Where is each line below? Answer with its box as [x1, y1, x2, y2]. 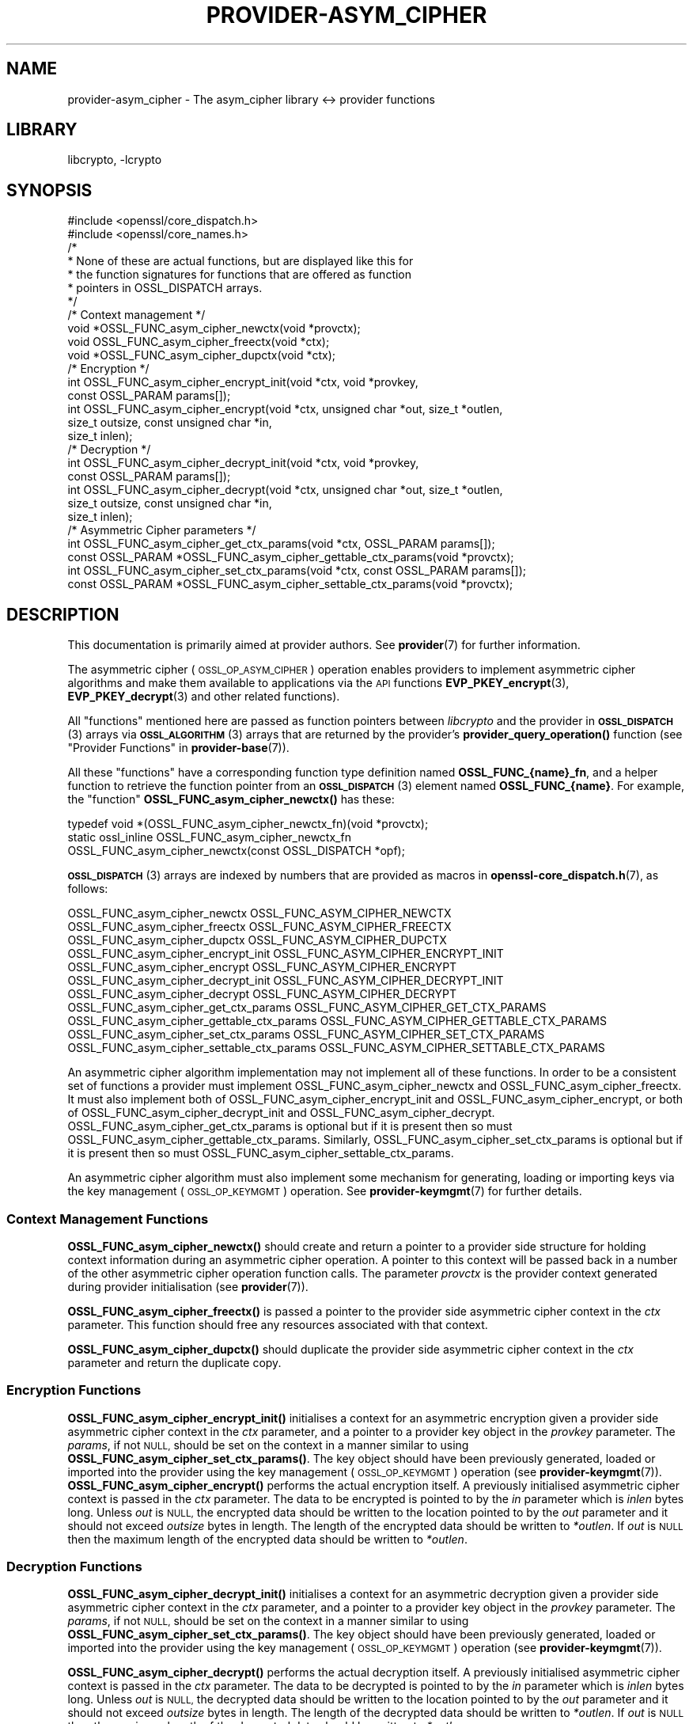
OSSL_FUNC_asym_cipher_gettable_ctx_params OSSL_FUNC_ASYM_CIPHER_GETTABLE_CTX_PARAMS [67, 1014, 607, 1028]
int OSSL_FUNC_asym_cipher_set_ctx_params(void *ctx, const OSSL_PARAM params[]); [67, 564, 527, 578]
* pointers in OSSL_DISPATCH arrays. [67, 281, 263, 295]
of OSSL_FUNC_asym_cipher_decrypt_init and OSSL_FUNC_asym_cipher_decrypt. [67, 1106, 495, 1120]
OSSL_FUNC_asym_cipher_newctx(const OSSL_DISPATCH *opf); [67, 844, 405, 858]
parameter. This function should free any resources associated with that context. [67, 1317, 488, 1331]
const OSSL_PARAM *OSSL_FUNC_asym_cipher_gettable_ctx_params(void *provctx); [67, 550, 514, 564]
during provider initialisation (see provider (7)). [67, 1279, 309, 1293]
